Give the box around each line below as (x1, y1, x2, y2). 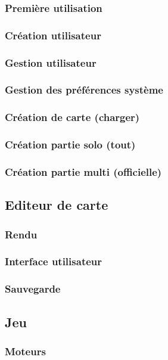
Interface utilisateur (5, 254, 102, 269)
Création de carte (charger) (5, 110, 140, 125)
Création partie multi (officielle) (5, 164, 162, 179)
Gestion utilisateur (5, 55, 97, 70)
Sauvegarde (5, 281, 61, 296)
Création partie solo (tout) (5, 137, 136, 152)
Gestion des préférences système (5, 82, 163, 97)
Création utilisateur (5, 27, 101, 42)
